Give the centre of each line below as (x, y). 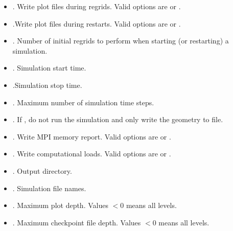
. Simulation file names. (49, 188)
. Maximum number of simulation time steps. (83, 102)
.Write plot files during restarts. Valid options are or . (97, 23)
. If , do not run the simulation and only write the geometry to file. (118, 119)
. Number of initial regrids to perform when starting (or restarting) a (121, 41)
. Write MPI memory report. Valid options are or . (92, 136)
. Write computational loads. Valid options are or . (92, 154)
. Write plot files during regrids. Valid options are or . (97, 6)
